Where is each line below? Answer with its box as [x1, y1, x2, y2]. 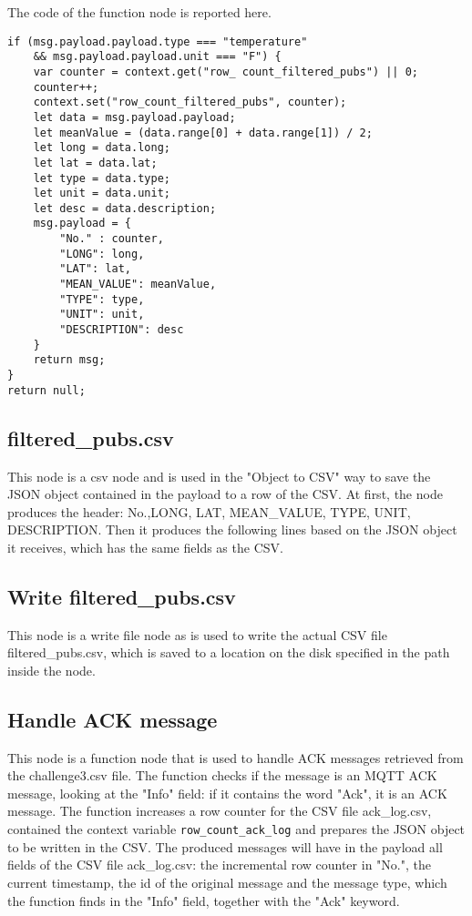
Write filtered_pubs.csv [7, 582, 236, 610]
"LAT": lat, [59, 262, 132, 276]
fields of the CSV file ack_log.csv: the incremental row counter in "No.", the [7, 855, 431, 874]
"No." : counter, [59, 232, 164, 246]
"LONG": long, [59, 247, 145, 260]
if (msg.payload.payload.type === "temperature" [7, 35, 308, 48]
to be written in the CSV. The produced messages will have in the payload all [7, 837, 443, 856]
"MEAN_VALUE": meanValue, [59, 278, 217, 291]
